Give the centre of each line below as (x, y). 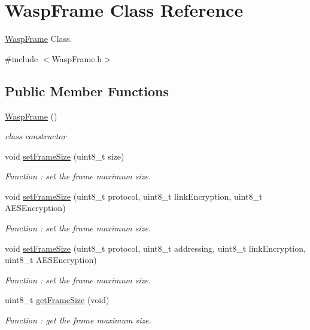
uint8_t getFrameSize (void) (57, 300)
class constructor (36, 136)
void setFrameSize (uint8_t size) (65, 156)
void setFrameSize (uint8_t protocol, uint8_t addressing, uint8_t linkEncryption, (155, 248)
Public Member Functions (87, 91)
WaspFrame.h (77, 58)
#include (22, 58)
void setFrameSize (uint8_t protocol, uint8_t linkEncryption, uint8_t (134, 196)
